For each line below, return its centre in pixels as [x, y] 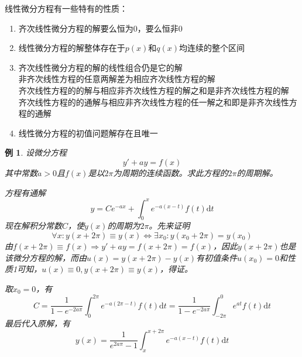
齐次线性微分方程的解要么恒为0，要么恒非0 [100, 28]
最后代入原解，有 [37, 323]
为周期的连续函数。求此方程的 [171, 172]
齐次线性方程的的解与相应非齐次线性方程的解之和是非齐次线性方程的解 [154, 90]
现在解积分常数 [33, 226]
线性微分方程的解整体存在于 [72, 48]
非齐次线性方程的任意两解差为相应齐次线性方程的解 [117, 79]
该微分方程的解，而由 [46, 257]
